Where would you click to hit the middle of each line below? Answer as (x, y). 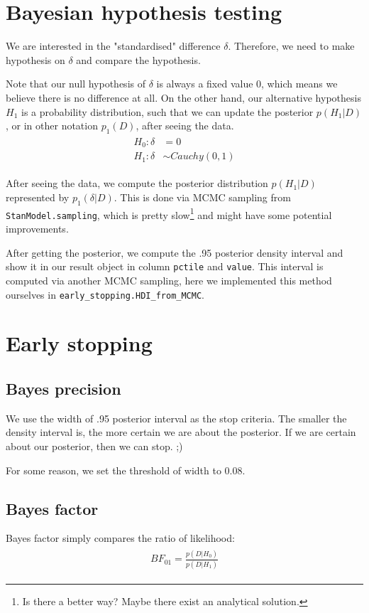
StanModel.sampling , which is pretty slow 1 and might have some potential (169, 213)
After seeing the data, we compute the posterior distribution (137, 183)
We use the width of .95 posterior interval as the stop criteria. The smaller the (176, 418)
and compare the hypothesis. (138, 59)
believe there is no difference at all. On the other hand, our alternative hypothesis (183, 97)
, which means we (299, 84)
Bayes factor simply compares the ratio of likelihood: (120, 538)
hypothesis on (35, 59)
